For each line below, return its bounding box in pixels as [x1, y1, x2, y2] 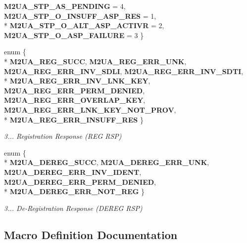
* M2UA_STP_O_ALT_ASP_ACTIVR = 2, [4, 20, 164, 31]
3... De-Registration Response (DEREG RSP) [4, 202, 143, 213]
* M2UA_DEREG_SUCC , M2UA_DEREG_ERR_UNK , [4, 157, 209, 167]
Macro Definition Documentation [4, 227, 178, 242]
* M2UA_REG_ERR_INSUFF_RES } [4, 114, 144, 124]
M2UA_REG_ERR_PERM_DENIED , [4, 85, 145, 95]
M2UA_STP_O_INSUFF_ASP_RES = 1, [4, 10, 156, 21]
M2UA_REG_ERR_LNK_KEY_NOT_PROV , [4, 104, 176, 115]
